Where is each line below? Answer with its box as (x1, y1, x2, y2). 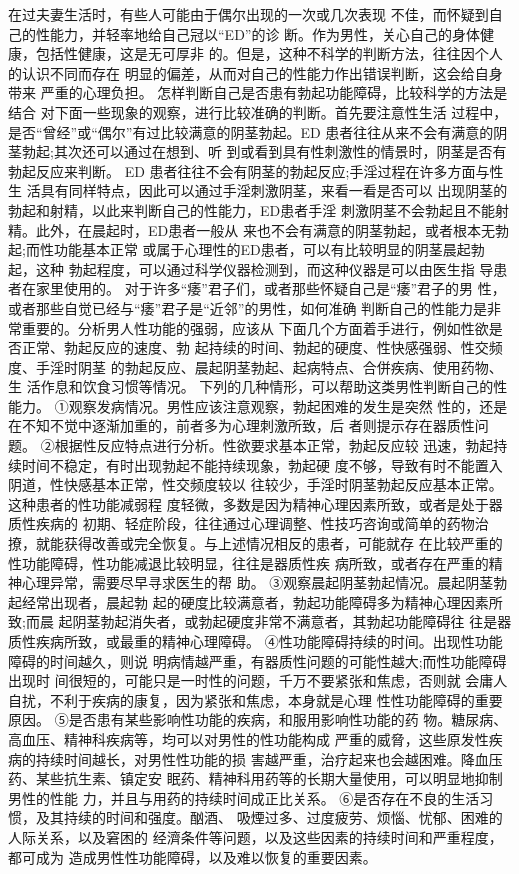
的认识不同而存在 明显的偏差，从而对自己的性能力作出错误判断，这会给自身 (8, 62, 503, 83)
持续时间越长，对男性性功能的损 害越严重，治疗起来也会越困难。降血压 (35, 748, 503, 769)
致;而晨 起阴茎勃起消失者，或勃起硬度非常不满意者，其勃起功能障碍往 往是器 (8, 611, 512, 632)
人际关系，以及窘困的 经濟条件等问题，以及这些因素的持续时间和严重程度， (8, 826, 503, 847)
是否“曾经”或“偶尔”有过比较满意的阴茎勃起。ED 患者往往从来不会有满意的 (8, 121, 494, 142)
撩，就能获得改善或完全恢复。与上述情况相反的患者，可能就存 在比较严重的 (8, 533, 503, 554)
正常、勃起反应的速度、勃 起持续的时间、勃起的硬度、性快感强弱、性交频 (21, 337, 503, 358)
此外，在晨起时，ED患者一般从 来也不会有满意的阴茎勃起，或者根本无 (35, 219, 495, 240)
